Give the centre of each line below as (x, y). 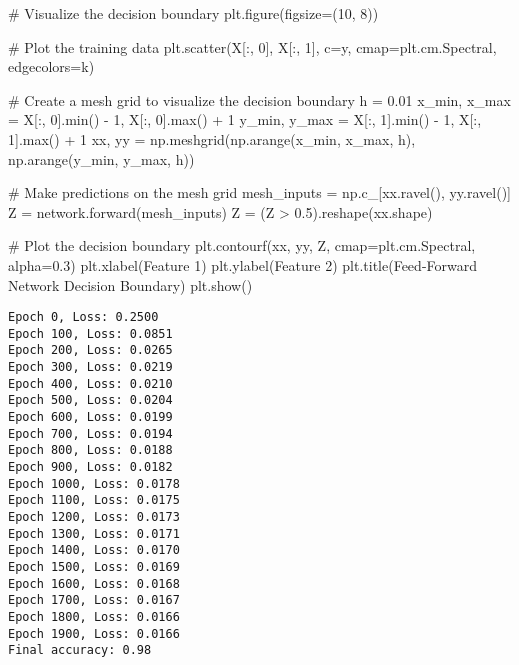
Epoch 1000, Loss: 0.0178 (94, 483)
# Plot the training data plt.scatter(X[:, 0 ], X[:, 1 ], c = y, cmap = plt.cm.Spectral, (252, 46)
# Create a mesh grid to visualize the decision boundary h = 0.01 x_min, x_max (259, 99)
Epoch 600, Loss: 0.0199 (90, 417)
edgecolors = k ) (51, 66)
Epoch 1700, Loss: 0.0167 (94, 600)
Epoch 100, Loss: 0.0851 (90, 333)
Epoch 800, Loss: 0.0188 (90, 450)
